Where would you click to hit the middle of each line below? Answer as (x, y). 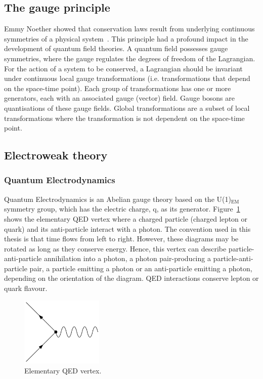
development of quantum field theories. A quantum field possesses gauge (116, 48)
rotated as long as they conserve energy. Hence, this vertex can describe (115, 248)
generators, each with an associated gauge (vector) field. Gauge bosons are (119, 98)
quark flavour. (26, 288)
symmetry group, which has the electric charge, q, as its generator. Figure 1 (122, 209)
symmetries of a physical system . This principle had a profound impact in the (126, 38)
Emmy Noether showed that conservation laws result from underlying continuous (129, 29)
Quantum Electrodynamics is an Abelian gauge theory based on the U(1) (118, 199)
